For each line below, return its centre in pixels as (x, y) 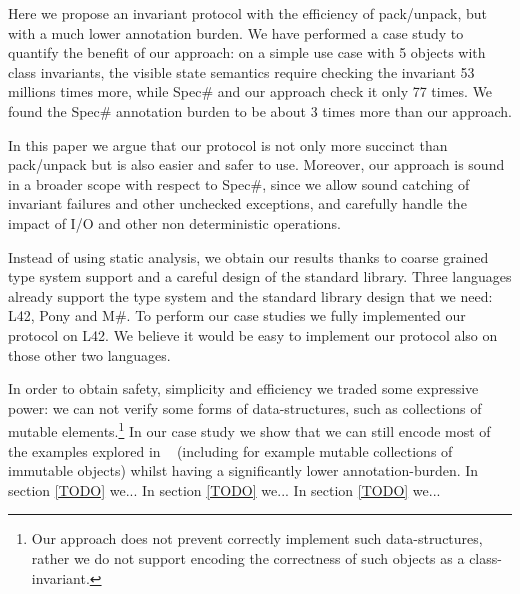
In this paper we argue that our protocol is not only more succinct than (228, 144)
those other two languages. (89, 354)
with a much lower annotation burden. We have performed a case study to (236, 32)
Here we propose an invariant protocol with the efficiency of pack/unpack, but (247, 13)
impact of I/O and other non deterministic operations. (174, 222)
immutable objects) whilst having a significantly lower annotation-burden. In (243, 470)
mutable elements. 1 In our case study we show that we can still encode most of (249, 429)
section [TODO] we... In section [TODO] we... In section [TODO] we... (224, 489)
